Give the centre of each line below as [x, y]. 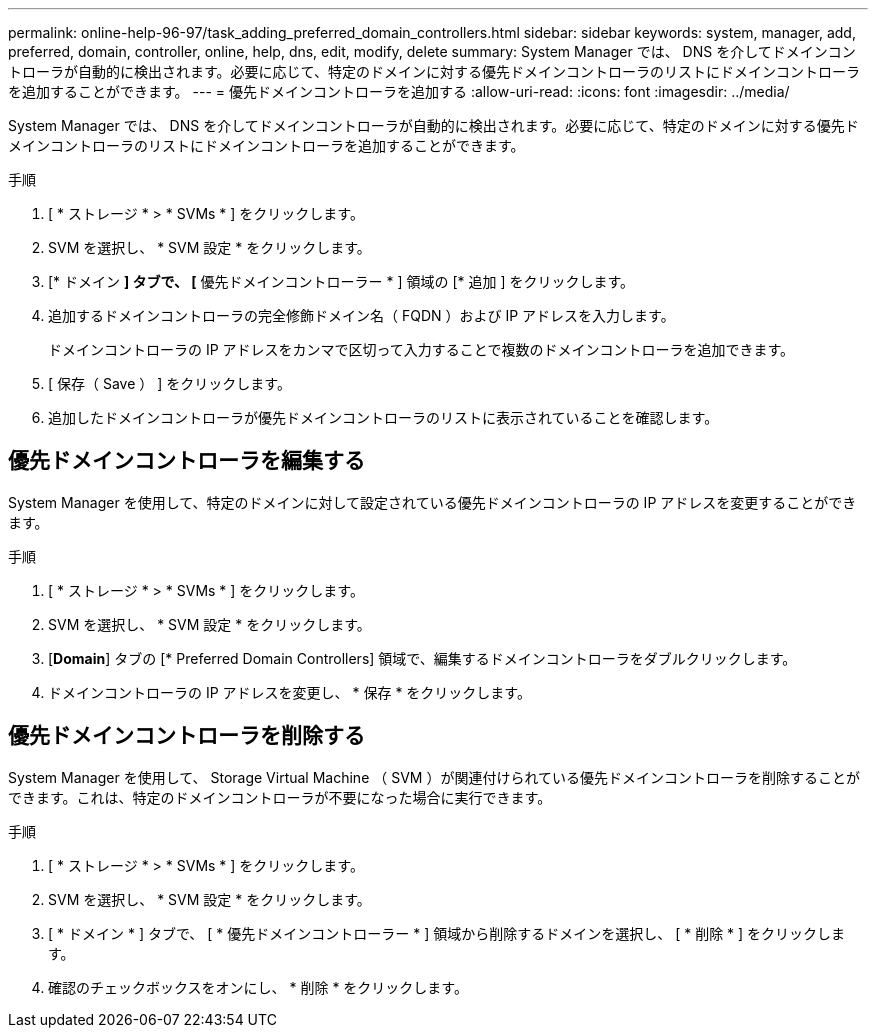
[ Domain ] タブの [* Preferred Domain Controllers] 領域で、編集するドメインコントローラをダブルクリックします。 [422, 658]
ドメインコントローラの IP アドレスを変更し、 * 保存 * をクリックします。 [289, 692]
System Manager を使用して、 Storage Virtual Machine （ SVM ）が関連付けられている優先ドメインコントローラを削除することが [434, 777]
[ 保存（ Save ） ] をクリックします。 [169, 383]
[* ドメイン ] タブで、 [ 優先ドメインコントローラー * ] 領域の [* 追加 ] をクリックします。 [341, 281]
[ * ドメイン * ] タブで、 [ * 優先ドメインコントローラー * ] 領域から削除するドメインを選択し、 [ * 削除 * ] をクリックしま [447, 933]
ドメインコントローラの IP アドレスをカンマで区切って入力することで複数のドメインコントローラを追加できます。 [421, 349]
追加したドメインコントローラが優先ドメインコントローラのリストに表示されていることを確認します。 [383, 417]
